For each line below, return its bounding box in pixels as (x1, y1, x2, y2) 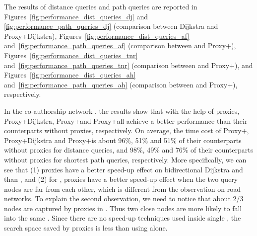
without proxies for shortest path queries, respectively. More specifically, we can (4, 154, 247, 164)
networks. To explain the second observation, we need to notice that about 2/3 (4, 193, 244, 204)
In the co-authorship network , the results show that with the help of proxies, (4, 105, 240, 116)
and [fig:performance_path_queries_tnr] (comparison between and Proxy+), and (4, 60, 253, 70)
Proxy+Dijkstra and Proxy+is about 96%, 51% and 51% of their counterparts (4, 135, 242, 145)
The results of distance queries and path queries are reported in (4, 1, 197, 11)
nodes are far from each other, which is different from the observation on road (4, 183, 241, 194)
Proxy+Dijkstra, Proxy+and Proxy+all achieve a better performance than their (4, 115, 248, 126)
